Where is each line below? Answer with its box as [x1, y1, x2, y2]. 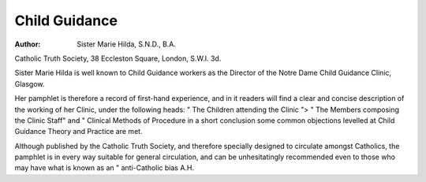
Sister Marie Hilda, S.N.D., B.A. [77, 39, 177, 49]
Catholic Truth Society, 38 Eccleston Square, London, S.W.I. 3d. [14, 54, 222, 63]
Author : [14, 39, 41, 49]
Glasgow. [14, 79, 45, 88]
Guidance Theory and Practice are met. [14, 127, 143, 136]
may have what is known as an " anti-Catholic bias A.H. [14, 163, 195, 173]
